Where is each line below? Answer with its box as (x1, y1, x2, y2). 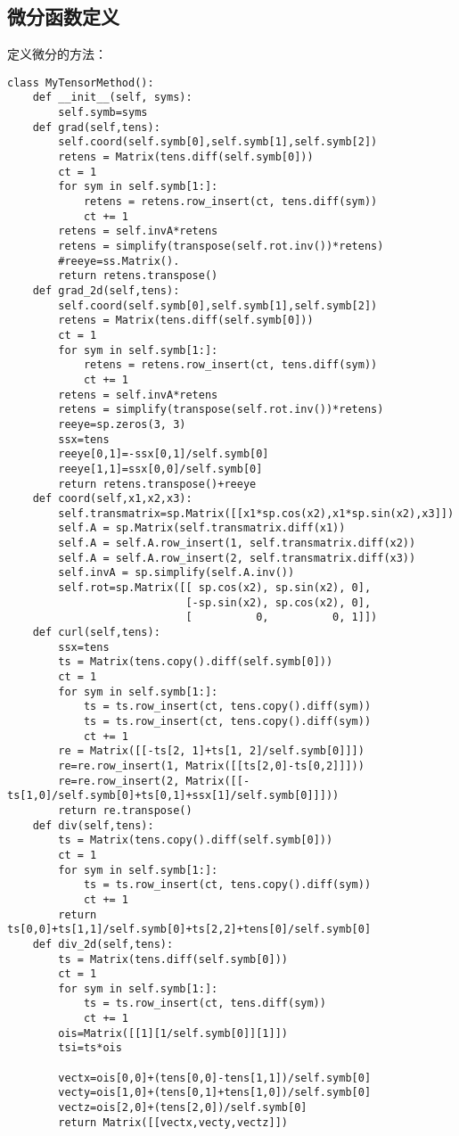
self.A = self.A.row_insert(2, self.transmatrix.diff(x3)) (58, 551, 416, 564)
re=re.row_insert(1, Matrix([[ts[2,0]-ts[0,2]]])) (58, 759, 365, 772)
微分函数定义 (7, 3, 119, 30)
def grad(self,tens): (32, 120, 160, 134)
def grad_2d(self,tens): (32, 284, 180, 297)
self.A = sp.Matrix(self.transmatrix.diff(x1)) (58, 522, 346, 535)
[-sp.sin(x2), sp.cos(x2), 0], (185, 596, 372, 609)
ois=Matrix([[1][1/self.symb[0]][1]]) (58, 1026, 288, 1040)
